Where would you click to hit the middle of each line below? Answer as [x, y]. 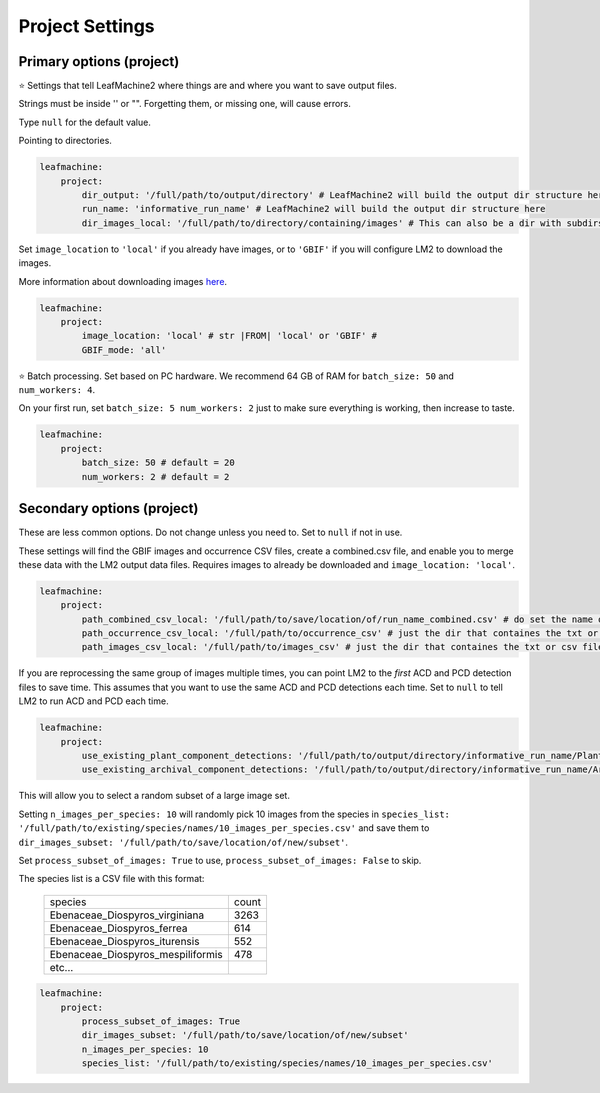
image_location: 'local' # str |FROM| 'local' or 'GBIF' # [229, 336]
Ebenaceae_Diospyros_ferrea [118, 928]
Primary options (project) [99, 61]
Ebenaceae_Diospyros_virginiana [127, 915]
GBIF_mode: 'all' [124, 349]
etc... [61, 967]
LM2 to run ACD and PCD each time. [93, 701]
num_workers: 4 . [57, 390]
